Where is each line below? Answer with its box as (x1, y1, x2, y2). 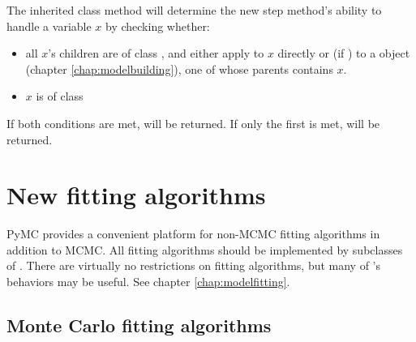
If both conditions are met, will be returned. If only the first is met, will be (6, 114, 380, 131)
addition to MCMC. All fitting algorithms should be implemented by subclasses (6, 241, 403, 258)
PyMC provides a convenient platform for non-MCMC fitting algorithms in (6, 225, 380, 242)
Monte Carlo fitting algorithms (6, 313, 272, 338)
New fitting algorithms (6, 178, 266, 212)
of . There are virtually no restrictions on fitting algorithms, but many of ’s (6, 257, 381, 274)
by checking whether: (105, 17, 210, 34)
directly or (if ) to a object (277, 45, 410, 62)
